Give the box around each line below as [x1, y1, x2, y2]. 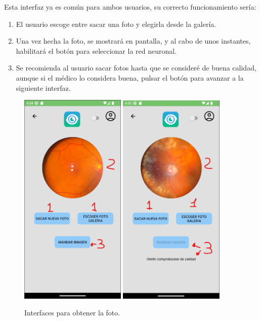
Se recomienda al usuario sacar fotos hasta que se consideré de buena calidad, [16, 62, 256, 73]
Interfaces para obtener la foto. [24, 307, 120, 318]
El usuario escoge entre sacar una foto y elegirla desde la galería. [16, 18, 216, 29]
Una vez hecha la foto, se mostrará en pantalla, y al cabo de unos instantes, [16, 35, 251, 46]
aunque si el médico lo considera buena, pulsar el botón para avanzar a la [16, 72, 244, 83]
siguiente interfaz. [16, 82, 71, 93]
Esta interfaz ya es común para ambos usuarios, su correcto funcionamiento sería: [4, 2, 256, 12]
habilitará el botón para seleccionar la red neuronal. [16, 45, 177, 56]
